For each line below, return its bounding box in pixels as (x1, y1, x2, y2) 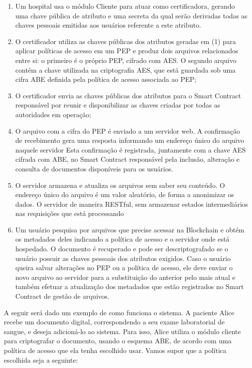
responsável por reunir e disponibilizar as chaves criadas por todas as (15, 100, 220, 110)
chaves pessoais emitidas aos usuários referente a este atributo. (15, 20, 201, 30)
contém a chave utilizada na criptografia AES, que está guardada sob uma (15, 64, 236, 75)
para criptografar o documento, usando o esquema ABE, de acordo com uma (4, 336, 232, 346)
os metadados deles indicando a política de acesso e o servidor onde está (15, 234, 230, 244)
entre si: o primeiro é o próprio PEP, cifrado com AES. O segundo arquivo (15, 55, 236, 65)
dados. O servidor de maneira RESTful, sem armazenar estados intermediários (15, 199, 248, 209)
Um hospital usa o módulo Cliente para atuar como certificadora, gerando (15, 1, 235, 11)
